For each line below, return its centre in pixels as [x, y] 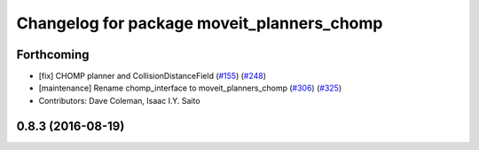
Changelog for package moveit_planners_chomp [200, 23]
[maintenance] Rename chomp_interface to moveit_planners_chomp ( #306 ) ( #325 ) [190, 88]
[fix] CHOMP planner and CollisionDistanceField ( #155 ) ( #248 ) [152, 76]
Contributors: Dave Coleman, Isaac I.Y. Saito [119, 100]
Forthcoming [53, 55]
